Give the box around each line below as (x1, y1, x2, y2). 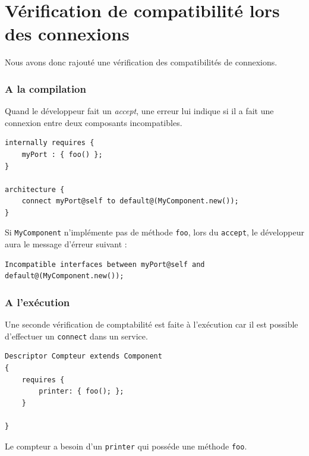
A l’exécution (5, 294, 70, 309)
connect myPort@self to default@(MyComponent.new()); (21, 197, 239, 206)
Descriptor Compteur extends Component (5, 352, 162, 361)
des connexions (5, 21, 130, 46)
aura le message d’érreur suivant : (5, 238, 127, 250)
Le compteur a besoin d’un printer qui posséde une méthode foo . (5, 439, 247, 452)
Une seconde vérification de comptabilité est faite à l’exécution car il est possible (5, 318, 298, 331)
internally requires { (5, 139, 94, 147)
